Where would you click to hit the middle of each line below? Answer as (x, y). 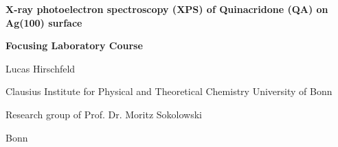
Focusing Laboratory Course (74, 45)
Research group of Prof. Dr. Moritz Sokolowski (104, 114)
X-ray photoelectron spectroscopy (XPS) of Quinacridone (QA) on (167, 9)
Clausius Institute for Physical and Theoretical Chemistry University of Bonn (169, 91)
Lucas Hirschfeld (41, 68)
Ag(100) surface (44, 22)
